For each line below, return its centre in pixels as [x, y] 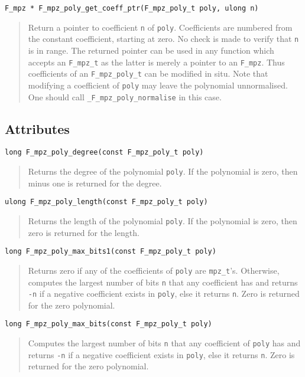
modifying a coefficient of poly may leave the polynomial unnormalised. [158, 85]
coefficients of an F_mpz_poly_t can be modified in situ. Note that [148, 73]
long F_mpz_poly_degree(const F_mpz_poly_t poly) [104, 153]
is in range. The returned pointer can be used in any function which [151, 50]
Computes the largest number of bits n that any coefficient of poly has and [164, 343]
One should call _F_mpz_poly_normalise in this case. [125, 96]
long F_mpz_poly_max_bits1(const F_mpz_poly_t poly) [111, 252]
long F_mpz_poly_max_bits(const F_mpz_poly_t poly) [108, 324]
